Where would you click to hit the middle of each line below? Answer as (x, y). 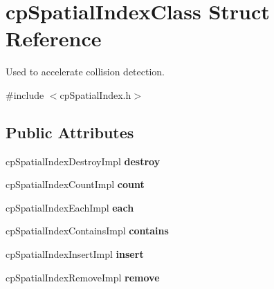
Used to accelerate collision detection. (85, 72)
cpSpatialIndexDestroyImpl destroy (83, 161)
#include (25, 94)
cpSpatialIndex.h (95, 94)
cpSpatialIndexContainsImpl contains (87, 231)
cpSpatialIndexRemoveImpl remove (83, 277)
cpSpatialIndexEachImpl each (70, 207)
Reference (54, 38)
